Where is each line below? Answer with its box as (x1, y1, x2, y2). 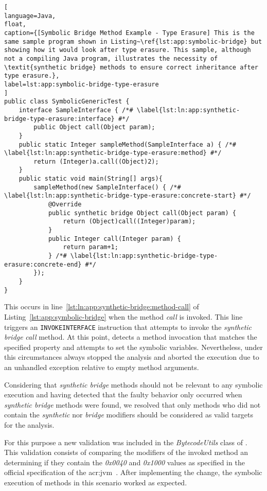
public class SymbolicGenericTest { (4, 98, 130, 106)
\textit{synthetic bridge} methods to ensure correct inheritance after (4, 63, 258, 71)
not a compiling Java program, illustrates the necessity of (4, 55, 218, 62)
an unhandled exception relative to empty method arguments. (4, 361, 199, 372)
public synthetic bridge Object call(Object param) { (48, 209, 237, 217)
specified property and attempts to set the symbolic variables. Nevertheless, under (4, 341, 263, 352)
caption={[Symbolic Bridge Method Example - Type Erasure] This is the (4, 29, 255, 37)
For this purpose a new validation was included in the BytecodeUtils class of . (4, 436, 247, 447)
